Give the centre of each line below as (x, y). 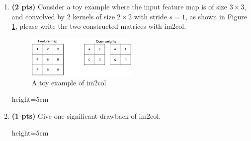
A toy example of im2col (69, 82)
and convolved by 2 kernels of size (63, 16)
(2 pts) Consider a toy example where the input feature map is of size (119, 6)
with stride (150, 16)
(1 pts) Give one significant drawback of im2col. (86, 116)
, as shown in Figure (216, 16)
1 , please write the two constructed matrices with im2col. (99, 26)
